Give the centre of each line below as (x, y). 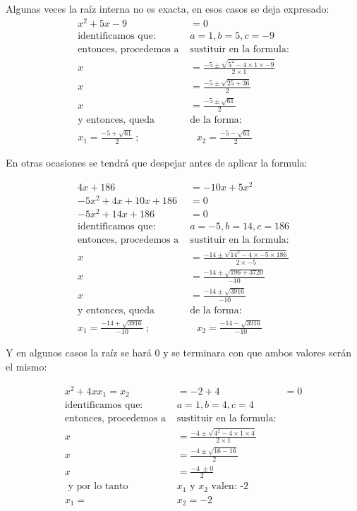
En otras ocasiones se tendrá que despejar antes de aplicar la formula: (157, 163)
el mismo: (26, 367)
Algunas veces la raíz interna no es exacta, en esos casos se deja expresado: (168, 8)
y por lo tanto (98, 487)
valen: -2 (230, 487)
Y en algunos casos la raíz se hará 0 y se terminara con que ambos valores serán (178, 353)
